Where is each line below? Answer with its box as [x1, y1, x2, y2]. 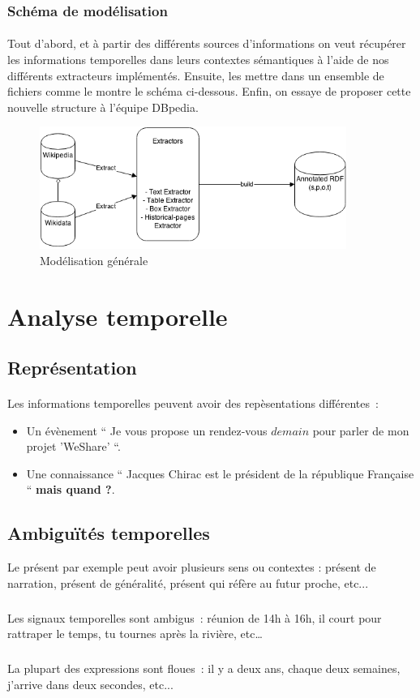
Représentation [7, 355, 137, 380]
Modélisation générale [40, 251, 148, 268]
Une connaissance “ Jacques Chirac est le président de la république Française [26, 465, 414, 482]
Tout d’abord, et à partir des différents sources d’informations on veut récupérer [7, 35, 406, 52]
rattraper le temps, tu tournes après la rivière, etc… [7, 625, 263, 642]
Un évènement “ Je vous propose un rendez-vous [26, 422, 268, 439]
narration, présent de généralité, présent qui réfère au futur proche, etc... [7, 574, 369, 591]
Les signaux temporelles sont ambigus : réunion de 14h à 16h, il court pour [7, 609, 382, 626]
